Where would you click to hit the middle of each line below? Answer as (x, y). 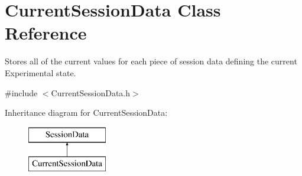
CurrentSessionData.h (91, 92)
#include (21, 92)
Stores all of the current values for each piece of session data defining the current (151, 61)
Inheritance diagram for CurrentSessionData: (86, 113)
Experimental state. (40, 72)
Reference (46, 33)
